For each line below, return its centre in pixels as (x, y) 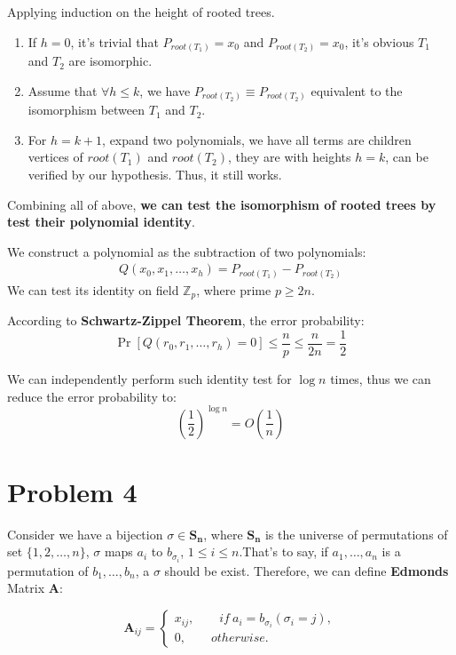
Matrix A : (35, 588)
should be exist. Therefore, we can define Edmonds (307, 570)
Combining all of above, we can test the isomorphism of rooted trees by (222, 204)
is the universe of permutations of (356, 534)
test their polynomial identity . (101, 222)
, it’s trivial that (114, 41)
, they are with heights (289, 157)
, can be (407, 157)
